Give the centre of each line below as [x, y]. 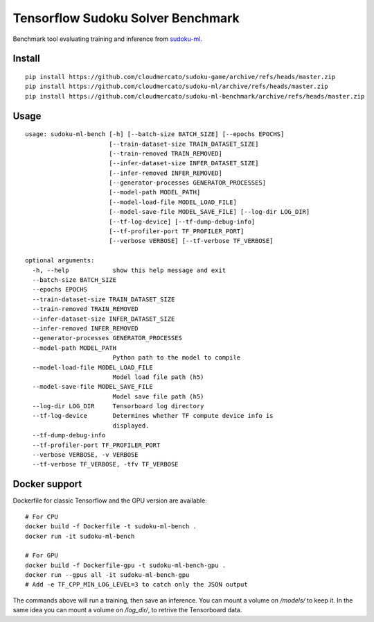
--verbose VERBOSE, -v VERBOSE [85, 455]
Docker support [47, 484]
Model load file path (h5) [158, 377]
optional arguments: [60, 261]
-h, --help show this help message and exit [129, 270]
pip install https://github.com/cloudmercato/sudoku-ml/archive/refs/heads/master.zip [177, 86]
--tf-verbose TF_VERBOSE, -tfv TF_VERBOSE [106, 464]
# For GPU [42, 556]
